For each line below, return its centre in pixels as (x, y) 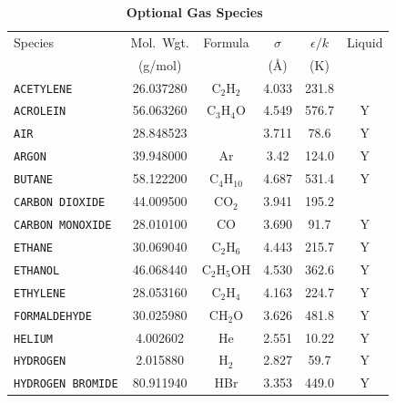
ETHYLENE (40, 293)
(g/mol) (160, 64)
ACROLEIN (40, 112)
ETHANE (33, 248)
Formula (226, 41)
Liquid (365, 41)
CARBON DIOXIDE (60, 203)
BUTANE (33, 180)
